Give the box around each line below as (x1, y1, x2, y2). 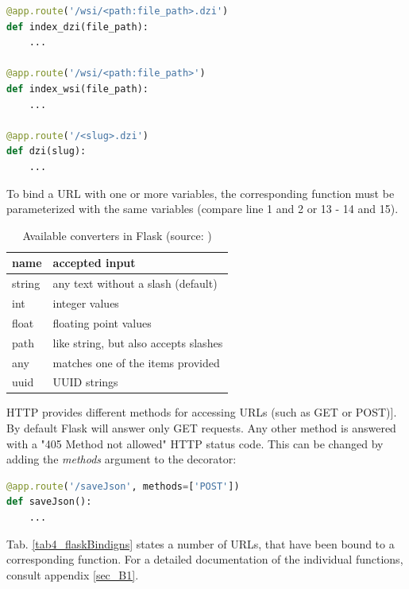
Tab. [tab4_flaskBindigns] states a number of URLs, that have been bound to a (6, 535, 395, 552)
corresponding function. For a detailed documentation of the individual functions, (6, 551, 403, 568)
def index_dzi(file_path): (6, 21, 149, 33)
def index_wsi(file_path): (6, 83, 149, 95)
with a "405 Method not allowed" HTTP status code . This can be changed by (6, 435, 384, 451)
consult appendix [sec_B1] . (6, 566, 139, 583)
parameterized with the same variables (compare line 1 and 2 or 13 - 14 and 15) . (6, 200, 399, 217)
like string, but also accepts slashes (52, 334, 223, 351)
